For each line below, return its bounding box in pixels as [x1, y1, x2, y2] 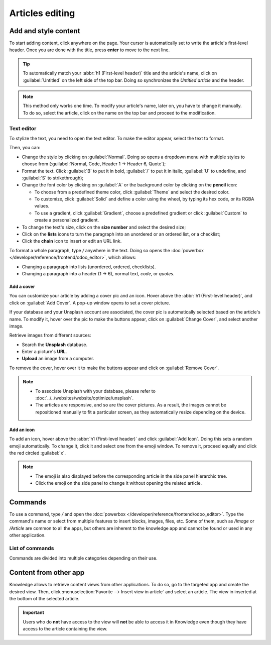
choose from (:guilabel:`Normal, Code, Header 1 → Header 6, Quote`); [22, 161, 166, 167]
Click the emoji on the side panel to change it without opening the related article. [35, 480, 202, 486]
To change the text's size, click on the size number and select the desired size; [22, 224, 186, 230]
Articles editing [9, 8, 75, 19]
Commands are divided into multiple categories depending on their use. [9, 555, 158, 561]
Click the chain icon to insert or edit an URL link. [22, 238, 122, 244]
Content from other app [9, 568, 85, 577]
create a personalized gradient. [34, 217, 99, 223]
